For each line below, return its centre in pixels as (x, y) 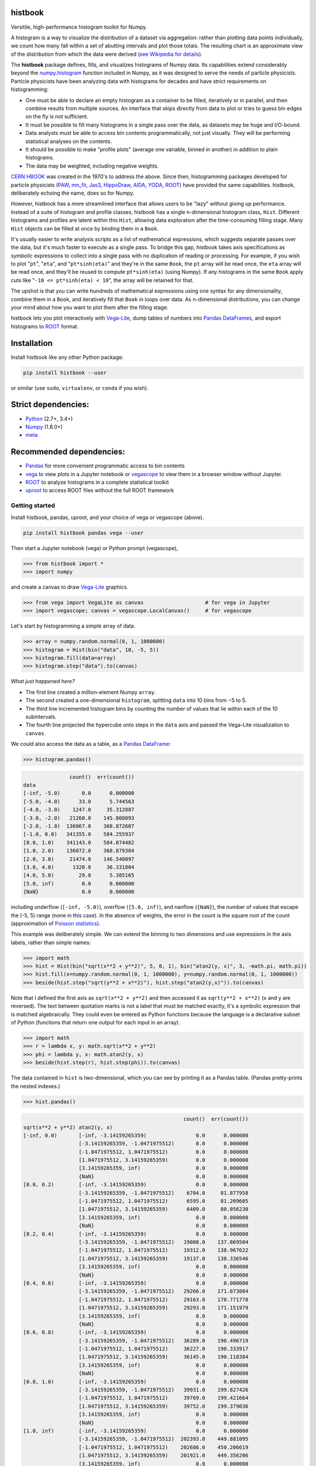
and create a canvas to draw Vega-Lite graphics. (70, 587)
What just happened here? (43, 681)
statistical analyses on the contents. (69, 141)
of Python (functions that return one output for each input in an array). (95, 1023)
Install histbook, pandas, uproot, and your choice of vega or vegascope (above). (107, 517)
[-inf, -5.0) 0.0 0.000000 (79, 793)
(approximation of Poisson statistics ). (56, 923)
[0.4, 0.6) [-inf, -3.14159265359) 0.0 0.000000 (136, 1283)
